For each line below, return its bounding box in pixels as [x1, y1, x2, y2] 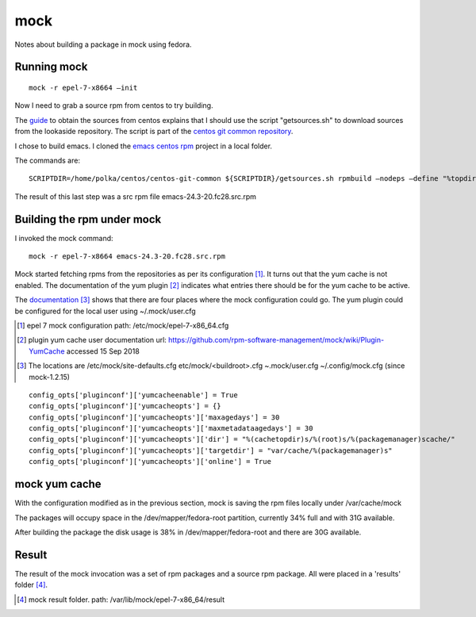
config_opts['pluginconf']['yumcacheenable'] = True [29, 390, 238, 400]
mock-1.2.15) [29, 372, 71, 381]
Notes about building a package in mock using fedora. [14, 40, 192, 49]
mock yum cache [14, 477, 102, 491]
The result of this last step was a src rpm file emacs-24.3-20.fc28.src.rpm [14, 191, 257, 201]
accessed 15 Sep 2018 [66, 346, 140, 356]
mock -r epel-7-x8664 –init [29, 83, 138, 92]
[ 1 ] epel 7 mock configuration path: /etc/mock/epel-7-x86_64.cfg [17, 320, 229, 330]
